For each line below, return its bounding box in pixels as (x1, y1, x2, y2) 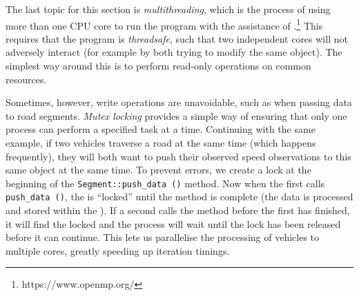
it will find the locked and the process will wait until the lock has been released (6, 216, 341, 231)
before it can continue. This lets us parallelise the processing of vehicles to (6, 230, 320, 244)
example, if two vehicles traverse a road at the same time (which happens (6, 136, 316, 149)
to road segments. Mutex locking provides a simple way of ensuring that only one (6, 108, 347, 123)
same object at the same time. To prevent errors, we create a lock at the (6, 162, 311, 177)
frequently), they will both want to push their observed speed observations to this (6, 149, 351, 163)
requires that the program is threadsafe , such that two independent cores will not (6, 31, 348, 45)
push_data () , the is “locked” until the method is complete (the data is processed (6, 189, 353, 204)
